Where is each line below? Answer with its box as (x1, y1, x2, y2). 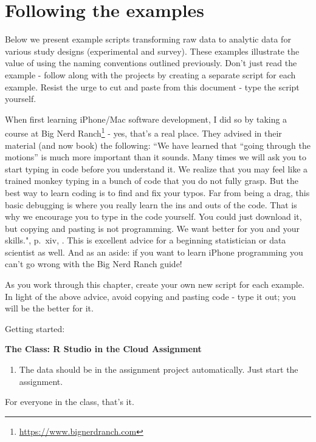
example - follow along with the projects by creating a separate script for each (5, 68, 296, 81)
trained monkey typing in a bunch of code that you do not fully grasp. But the (5, 174, 299, 187)
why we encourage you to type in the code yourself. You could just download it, (5, 210, 302, 223)
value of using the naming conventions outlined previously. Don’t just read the (5, 56, 297, 69)
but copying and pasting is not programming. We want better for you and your (5, 222, 300, 234)
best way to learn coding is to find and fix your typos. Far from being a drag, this (5, 186, 310, 199)
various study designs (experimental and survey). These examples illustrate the (5, 44, 300, 57)
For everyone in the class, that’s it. (5, 395, 134, 408)
